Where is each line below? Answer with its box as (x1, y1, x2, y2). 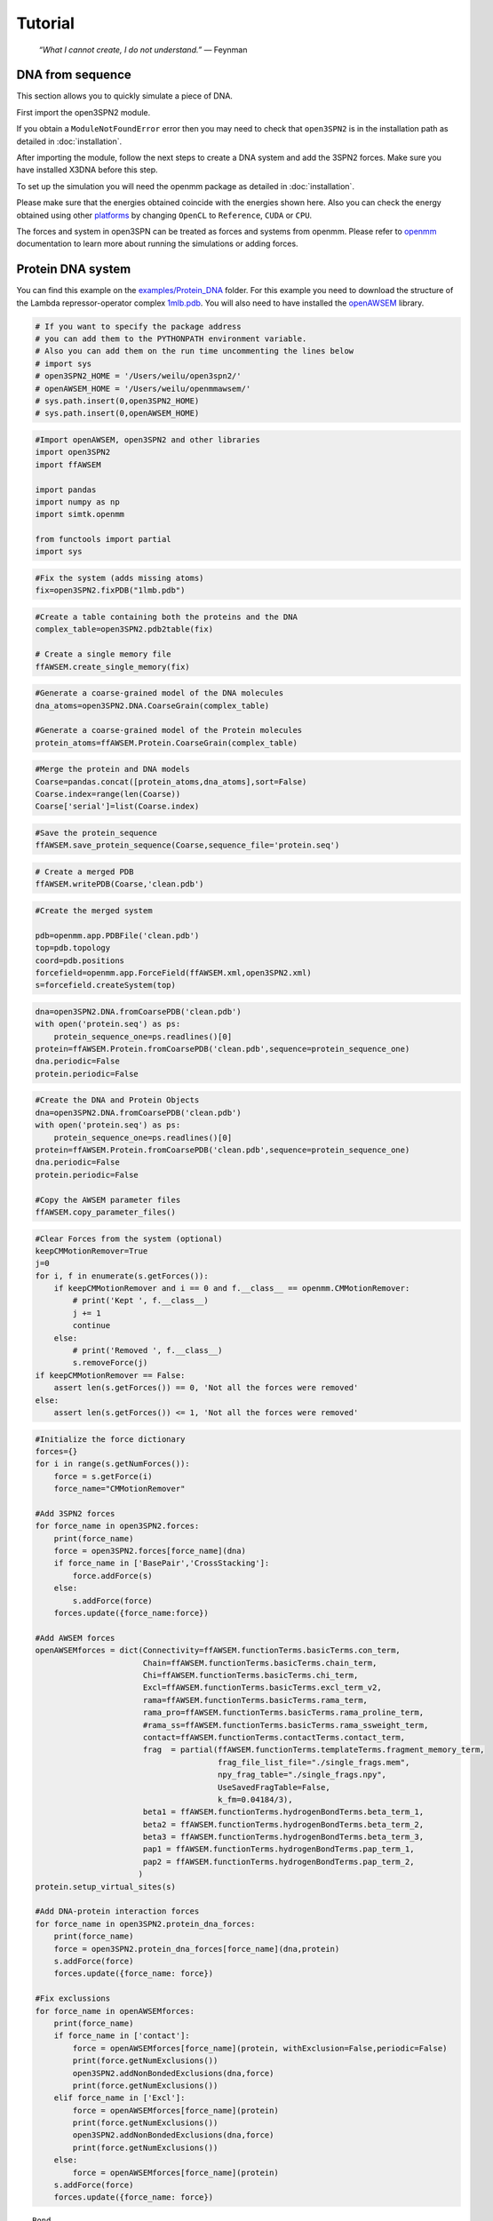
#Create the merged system (35, 905, 153, 915)
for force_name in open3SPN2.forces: (35, 1521, 200, 1532)
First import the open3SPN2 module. (16, 107, 151, 117)
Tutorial (16, 13, 76, 33)
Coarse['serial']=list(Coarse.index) (35, 801, 200, 812)
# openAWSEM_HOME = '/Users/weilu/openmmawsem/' (35, 383, 251, 394)
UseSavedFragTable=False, (218, 1782, 330, 1792)
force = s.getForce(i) (53, 1471, 153, 1481)
